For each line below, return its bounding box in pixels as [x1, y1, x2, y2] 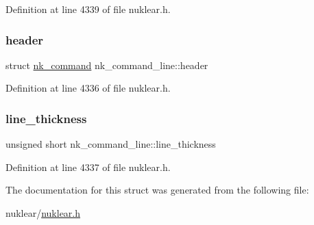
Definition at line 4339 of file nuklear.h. [5, 2, 171, 16]
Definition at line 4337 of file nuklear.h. [5, 159, 171, 174]
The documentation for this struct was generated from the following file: [5, 183, 309, 197]
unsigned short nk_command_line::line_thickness [5, 137, 216, 151]
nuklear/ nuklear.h [5, 206, 81, 220]
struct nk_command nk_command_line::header [5, 57, 208, 72]
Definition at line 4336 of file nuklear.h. [5, 81, 171, 95]
